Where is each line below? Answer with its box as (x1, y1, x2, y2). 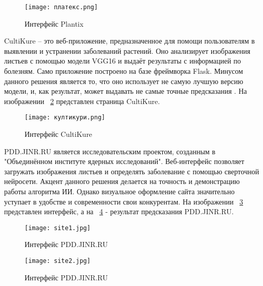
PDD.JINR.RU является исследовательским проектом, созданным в (4, 146, 215, 156)
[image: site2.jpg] (25, 257, 91, 265)
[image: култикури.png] (25, 114, 105, 121)
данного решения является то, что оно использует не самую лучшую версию (4, 75, 244, 86)
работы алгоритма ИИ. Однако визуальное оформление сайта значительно (4, 186, 235, 197)
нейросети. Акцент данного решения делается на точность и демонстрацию (4, 176, 240, 187)
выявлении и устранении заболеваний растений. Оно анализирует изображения (4, 45, 251, 56)
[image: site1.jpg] (25, 224, 91, 232)
